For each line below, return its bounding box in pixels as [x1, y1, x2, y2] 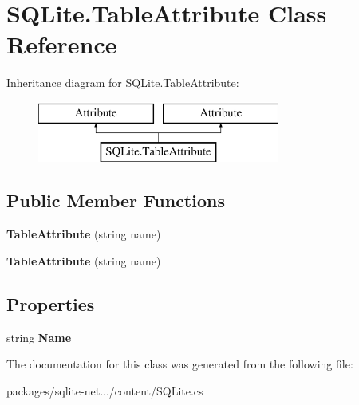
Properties [6, 291, 95, 316]
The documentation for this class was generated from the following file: [6, 356, 353, 372]
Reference [6, 28, 117, 61]
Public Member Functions [6, 188, 225, 213]
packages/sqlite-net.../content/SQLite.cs [6, 382, 203, 399]
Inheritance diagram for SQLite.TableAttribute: [6, 74, 239, 91]
